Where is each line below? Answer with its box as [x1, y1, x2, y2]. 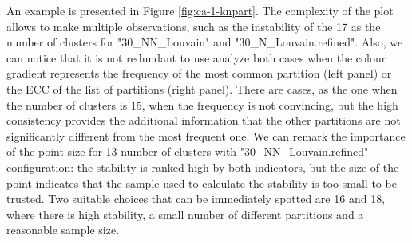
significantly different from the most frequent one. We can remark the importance [6, 127, 406, 144]
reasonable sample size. [6, 221, 120, 238]
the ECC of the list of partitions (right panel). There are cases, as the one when [6, 80, 398, 97]
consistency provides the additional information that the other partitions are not [6, 112, 401, 129]
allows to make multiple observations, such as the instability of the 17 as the [6, 18, 381, 34]
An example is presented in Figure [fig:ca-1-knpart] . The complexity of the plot [6, 2, 394, 18]
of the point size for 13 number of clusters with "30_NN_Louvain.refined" [6, 143, 369, 160]
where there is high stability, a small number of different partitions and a [6, 205, 364, 222]
